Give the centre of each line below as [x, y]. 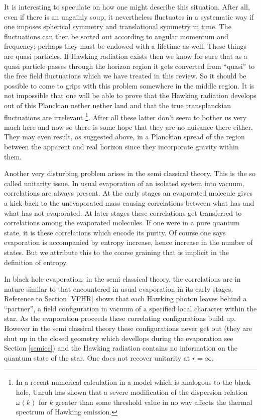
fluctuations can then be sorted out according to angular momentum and [116, 36]
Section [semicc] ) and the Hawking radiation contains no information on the [121, 348]
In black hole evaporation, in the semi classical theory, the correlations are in [122, 279]
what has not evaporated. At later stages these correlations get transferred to [123, 213]
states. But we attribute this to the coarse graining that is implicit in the [116, 252]
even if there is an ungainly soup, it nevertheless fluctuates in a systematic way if [129, 16]
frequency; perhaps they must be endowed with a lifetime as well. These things [125, 46]
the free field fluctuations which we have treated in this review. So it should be [125, 76]
